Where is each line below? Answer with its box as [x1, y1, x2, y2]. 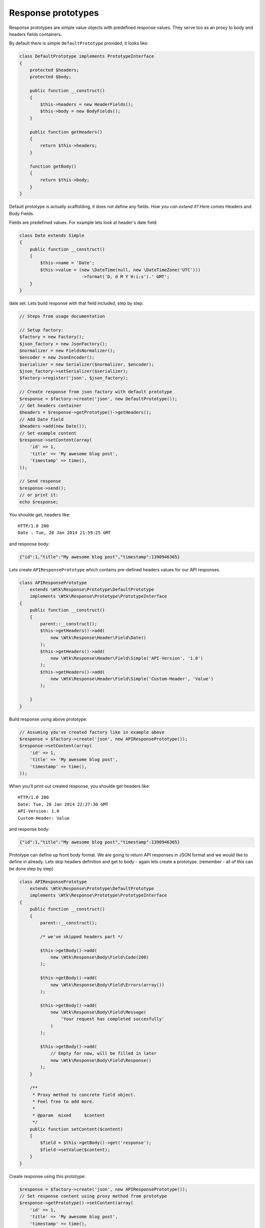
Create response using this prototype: [9, 1173, 86, 1179]
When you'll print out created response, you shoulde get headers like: [9, 783, 150, 789]
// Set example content [19, 430, 77, 436]
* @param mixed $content [32, 1113, 105, 1118]
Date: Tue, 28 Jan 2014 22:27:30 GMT [18, 801, 109, 807]
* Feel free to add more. [32, 1099, 95, 1105]
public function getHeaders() [29, 129, 103, 135]
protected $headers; [29, 67, 79, 73]
